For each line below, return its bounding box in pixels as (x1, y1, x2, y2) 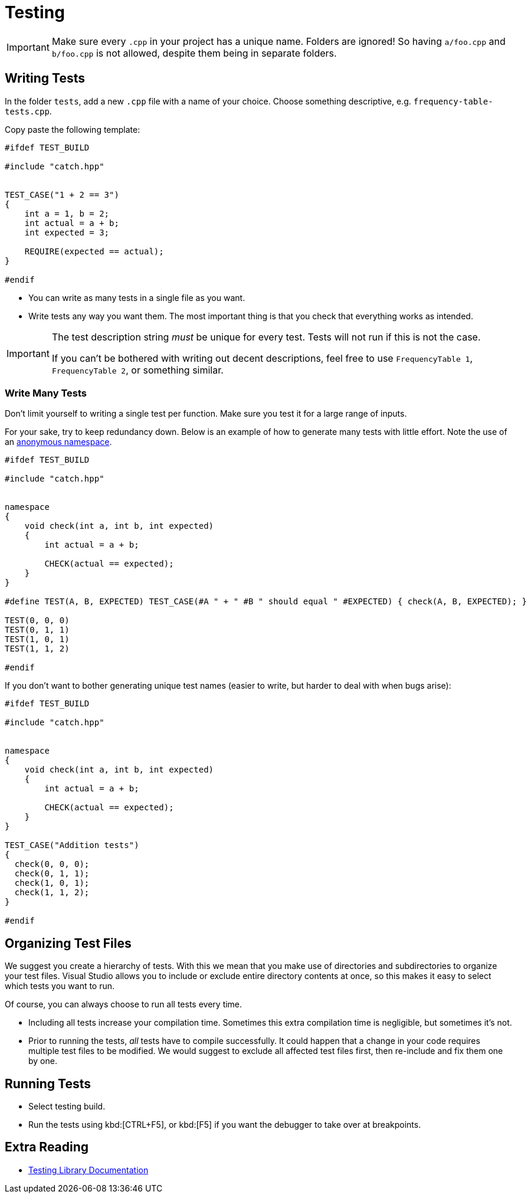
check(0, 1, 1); (14, 869, 90, 879)
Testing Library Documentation (28, 1164, 149, 1175)
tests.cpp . (5, 106, 52, 116)
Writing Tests (5, 71, 86, 86)
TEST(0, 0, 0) (5, 616, 70, 626)
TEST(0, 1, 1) (5, 625, 70, 635)
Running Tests (5, 1076, 91, 1091)
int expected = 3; (24, 227, 110, 237)
